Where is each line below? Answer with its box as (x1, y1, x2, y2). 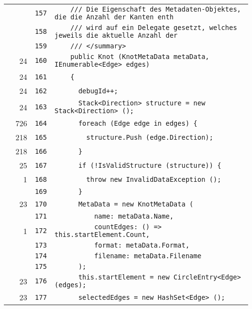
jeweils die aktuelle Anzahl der (54, 31, 178, 39)
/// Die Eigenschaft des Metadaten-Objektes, (70, 5, 241, 13)
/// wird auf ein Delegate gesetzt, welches (70, 24, 237, 31)
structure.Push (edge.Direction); (86, 133, 213, 141)
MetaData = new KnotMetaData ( (78, 200, 194, 208)
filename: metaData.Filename (94, 252, 202, 260)
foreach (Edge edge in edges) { (78, 119, 198, 127)
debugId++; (78, 87, 118, 95)
